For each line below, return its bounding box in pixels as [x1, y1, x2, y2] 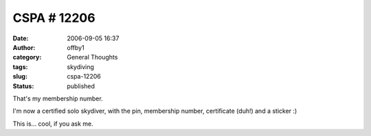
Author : [12, 43, 36, 51]
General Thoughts [67, 53, 118, 62]
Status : [12, 82, 34, 90]
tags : [12, 62, 28, 71]
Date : [12, 34, 29, 42]
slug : [12, 72, 27, 81]
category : [12, 53, 42, 62]
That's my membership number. [12, 94, 103, 103]
